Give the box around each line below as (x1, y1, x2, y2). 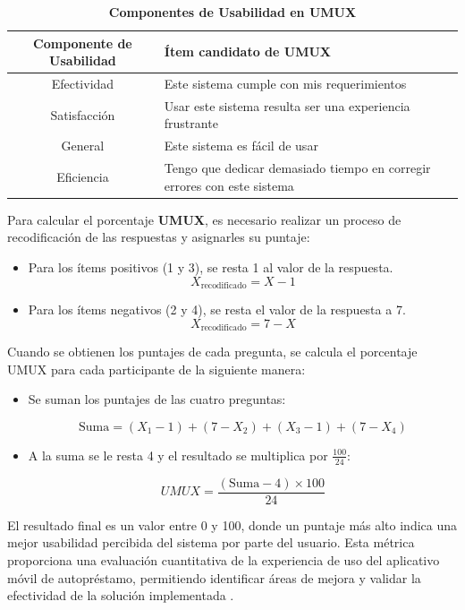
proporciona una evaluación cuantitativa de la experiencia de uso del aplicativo (7, 550, 440, 569)
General (61, 136, 105, 155)
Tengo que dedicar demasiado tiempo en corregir (164, 159, 431, 177)
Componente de (33, 33, 132, 52)
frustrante (164, 114, 218, 133)
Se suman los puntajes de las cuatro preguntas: (28, 390, 286, 408)
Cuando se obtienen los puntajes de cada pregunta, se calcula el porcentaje (7, 342, 418, 361)
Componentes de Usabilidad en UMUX (108, 3, 357, 21)
